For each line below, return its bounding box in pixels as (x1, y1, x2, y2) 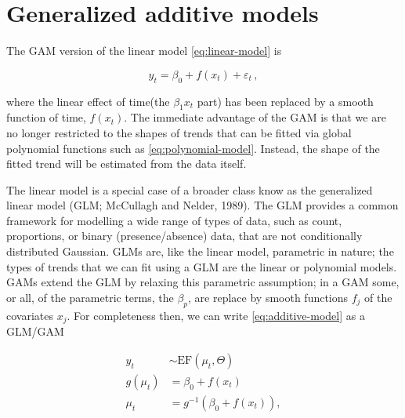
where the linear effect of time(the (6, 93, 170, 109)
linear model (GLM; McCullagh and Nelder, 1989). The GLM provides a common (6, 197, 399, 213)
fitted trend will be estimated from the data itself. (6, 155, 247, 172)
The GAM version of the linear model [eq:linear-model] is (6, 42, 282, 59)
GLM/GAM (6, 323, 64, 340)
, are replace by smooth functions (188, 289, 349, 305)
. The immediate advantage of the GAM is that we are (124, 109, 386, 125)
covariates (6, 307, 53, 323)
